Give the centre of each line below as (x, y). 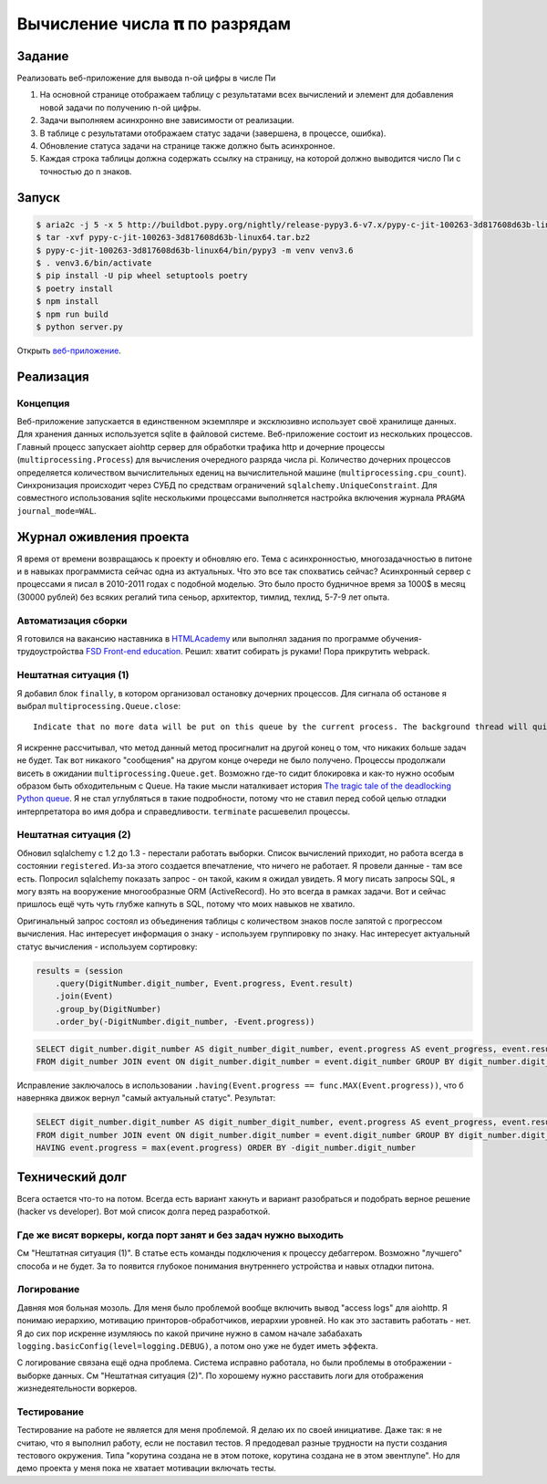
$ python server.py (79, 327)
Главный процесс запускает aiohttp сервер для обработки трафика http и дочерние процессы (201, 446)
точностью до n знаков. (86, 171)
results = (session (79, 971)
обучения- (402, 639)
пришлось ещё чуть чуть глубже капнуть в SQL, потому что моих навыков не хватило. (186, 904)
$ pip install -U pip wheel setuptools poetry (142, 276)
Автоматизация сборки (72, 621)
